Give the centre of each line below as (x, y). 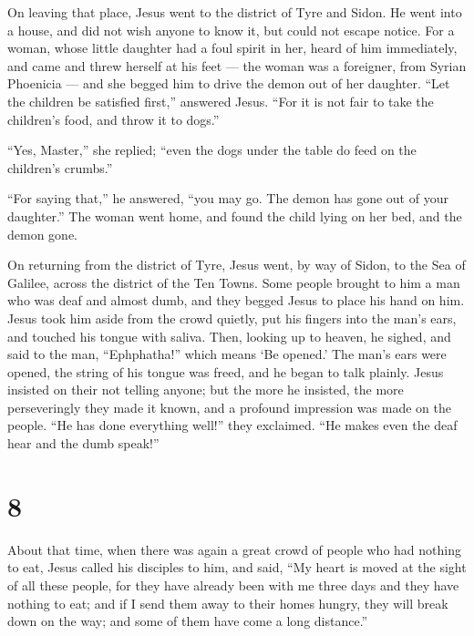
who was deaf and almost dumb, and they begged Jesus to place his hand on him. (236, 300)
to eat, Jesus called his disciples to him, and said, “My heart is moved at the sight (237, 567)
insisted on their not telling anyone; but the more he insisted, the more (206, 390)
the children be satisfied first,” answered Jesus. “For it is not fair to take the (221, 101)
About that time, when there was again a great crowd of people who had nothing (234, 549)
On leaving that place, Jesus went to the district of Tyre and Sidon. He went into (235, 12)
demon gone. (42, 234)
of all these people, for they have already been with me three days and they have (233, 585)
